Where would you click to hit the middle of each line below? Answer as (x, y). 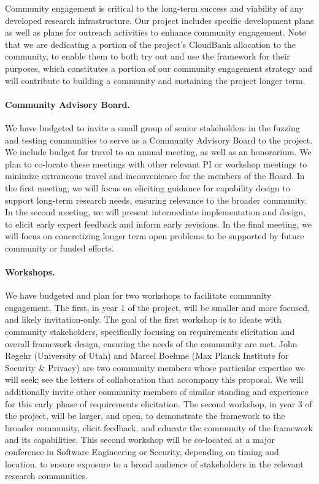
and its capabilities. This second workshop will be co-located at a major (140, 440)
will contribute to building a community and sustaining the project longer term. (155, 80)
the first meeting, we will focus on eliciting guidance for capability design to (148, 187)
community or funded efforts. (60, 248)
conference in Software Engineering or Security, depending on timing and (142, 451)
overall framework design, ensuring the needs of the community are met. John (151, 343)
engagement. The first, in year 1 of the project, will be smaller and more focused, (158, 307)
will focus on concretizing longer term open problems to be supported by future (155, 236)
